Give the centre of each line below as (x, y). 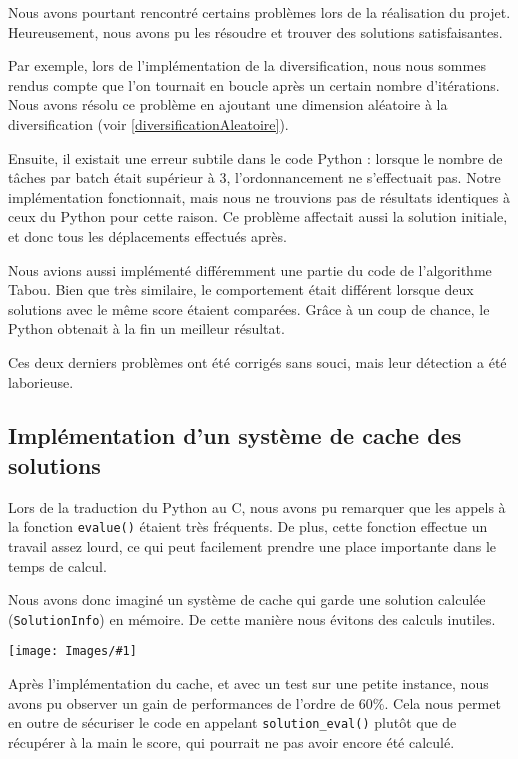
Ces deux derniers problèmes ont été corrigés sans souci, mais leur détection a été (257, 361)
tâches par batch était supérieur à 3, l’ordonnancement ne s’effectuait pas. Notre (254, 177)
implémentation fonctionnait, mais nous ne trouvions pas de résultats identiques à (259, 196)
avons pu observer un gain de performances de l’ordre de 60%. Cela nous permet (254, 702)
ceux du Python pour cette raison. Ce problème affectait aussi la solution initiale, (258, 216)
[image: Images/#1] (72, 651)
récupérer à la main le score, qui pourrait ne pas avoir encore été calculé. (231, 741)
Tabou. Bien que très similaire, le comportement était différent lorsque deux (241, 289)
